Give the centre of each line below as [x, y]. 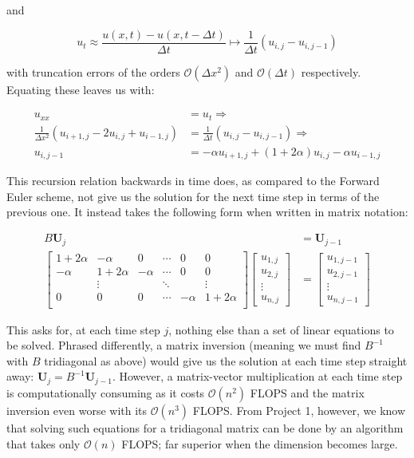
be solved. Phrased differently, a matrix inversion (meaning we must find [184, 345]
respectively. [331, 71]
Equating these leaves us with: [81, 89]
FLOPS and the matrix [307, 392]
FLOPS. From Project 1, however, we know [299, 410]
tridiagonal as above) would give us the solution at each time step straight [226, 360]
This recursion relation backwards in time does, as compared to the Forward [193, 181]
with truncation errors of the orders [93, 71]
